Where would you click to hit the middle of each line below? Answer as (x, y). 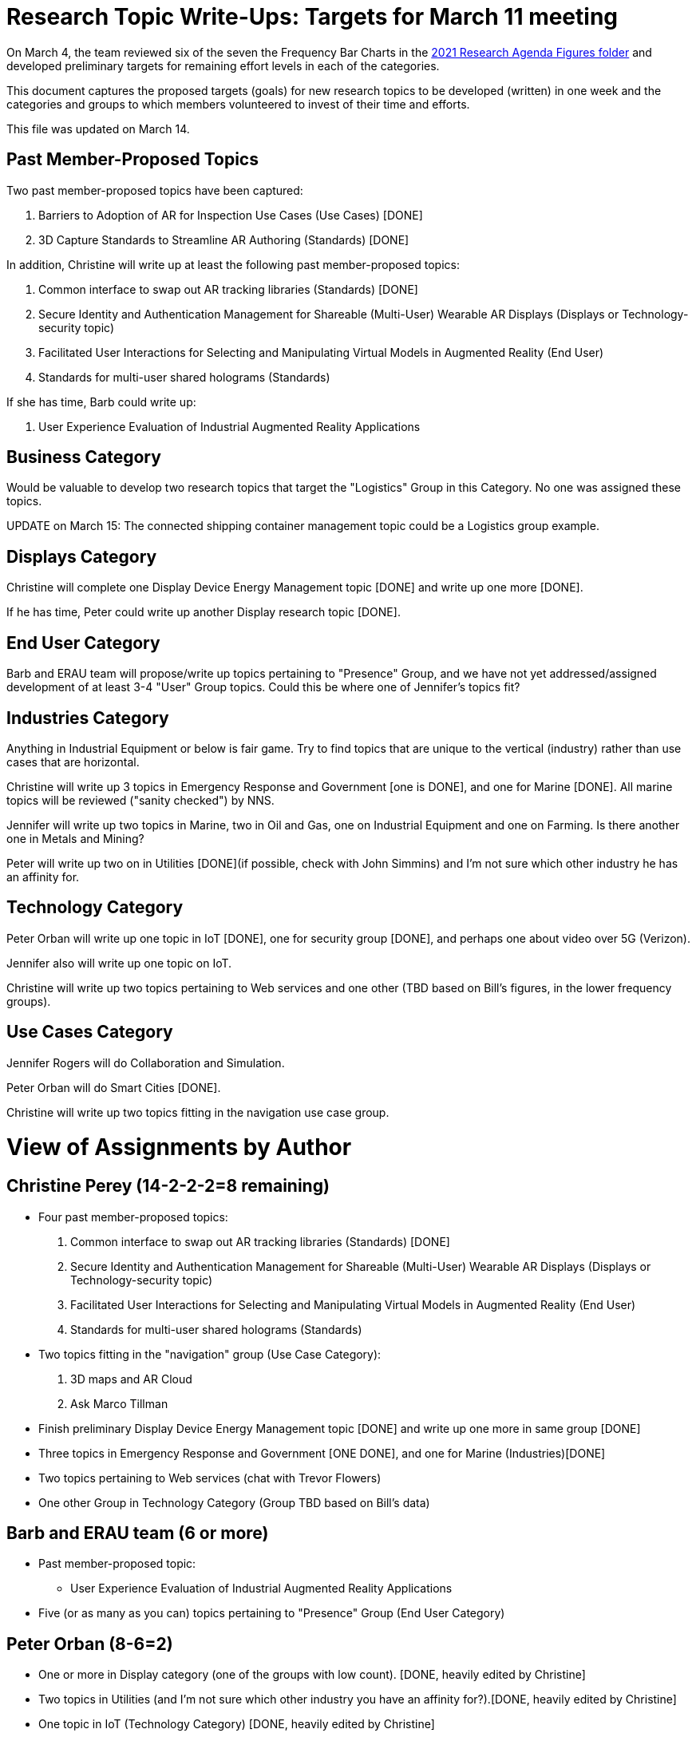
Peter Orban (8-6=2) (90, 1644)
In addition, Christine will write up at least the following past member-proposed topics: (233, 264)
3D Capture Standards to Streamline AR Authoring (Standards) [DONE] (224, 239)
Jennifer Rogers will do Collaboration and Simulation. (146, 1062)
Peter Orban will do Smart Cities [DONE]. (114, 1087)
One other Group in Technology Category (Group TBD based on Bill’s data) (234, 1502)
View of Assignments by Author (179, 1147)
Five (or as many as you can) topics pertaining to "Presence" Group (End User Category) (272, 1613)
